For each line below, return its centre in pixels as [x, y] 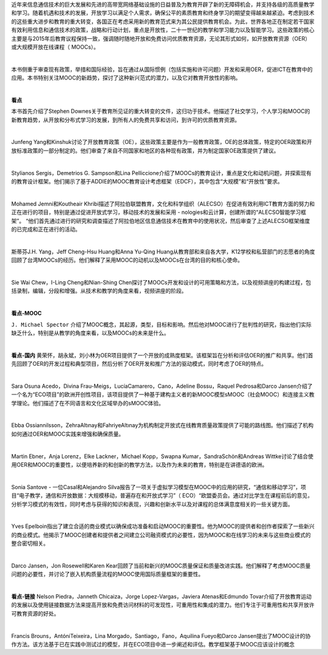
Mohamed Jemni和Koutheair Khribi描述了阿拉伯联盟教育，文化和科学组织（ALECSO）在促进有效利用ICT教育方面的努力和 [163, 204]
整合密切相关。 [30, 543]
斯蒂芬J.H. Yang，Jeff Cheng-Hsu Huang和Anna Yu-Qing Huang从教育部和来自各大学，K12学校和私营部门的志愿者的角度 [163, 252]
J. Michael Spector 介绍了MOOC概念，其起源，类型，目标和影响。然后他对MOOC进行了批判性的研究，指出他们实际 [162, 324]
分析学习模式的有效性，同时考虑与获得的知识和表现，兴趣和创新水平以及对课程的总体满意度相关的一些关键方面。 [152, 504]
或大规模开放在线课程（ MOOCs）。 [55, 47]
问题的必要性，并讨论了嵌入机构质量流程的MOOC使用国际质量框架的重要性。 [108, 574]
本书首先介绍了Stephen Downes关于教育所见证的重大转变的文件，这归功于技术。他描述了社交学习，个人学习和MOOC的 [161, 111]
